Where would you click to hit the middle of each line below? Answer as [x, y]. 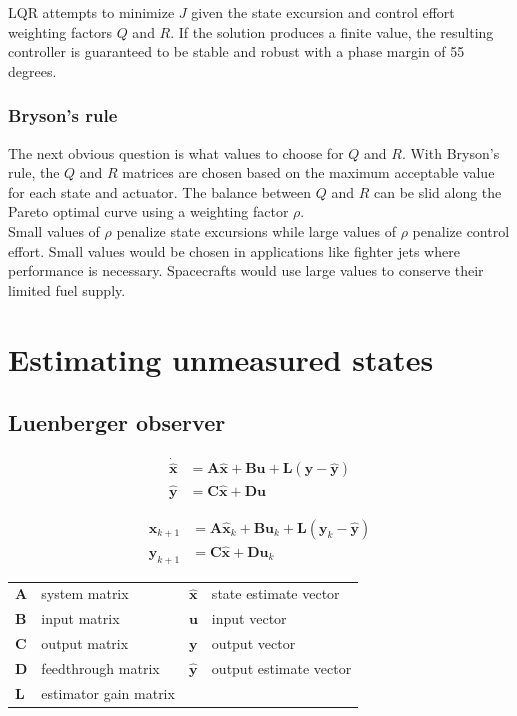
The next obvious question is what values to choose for [176, 152]
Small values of [54, 230]
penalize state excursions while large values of [256, 230]
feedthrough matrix [100, 668]
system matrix [85, 593]
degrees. [32, 70]
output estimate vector [281, 668]
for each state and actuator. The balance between [160, 191]
